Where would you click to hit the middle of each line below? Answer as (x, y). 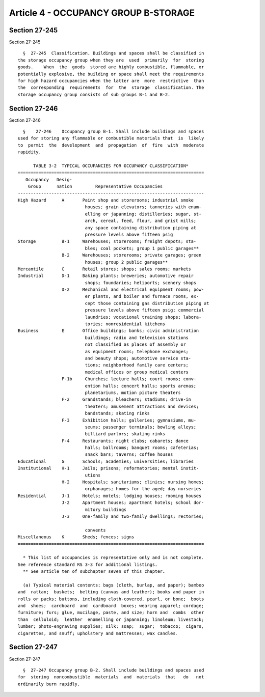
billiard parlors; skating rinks (125, 434)
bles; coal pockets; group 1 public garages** (142, 248)
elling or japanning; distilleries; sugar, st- (143, 214)
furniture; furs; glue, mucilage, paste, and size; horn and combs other (111, 613)
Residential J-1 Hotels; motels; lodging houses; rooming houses (110, 496)
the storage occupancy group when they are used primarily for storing (111, 60)
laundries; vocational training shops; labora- (143, 317)
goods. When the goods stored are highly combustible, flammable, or (111, 67)
